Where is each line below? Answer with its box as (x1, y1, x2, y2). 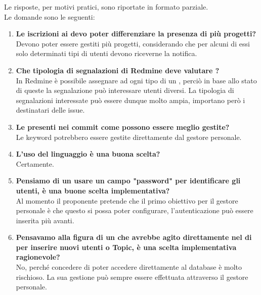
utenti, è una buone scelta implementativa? (16, 185, 170, 195)
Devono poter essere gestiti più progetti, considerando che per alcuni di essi (16, 38, 250, 48)
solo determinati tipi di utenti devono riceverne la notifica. (16, 48, 197, 59)
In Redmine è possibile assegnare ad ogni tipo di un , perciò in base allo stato (16, 75, 257, 85)
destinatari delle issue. (16, 105, 85, 115)
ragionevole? (16, 252, 60, 262)
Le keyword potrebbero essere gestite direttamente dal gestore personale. (16, 131, 242, 142)
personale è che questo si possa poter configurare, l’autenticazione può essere (16, 205, 253, 216)
